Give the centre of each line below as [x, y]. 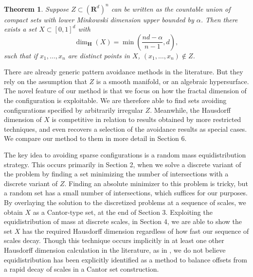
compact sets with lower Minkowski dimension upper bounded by [99, 19]
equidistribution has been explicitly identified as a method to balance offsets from [126, 259]
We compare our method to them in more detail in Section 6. [95, 138]
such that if [21, 55]
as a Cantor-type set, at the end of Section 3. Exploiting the [123, 212]
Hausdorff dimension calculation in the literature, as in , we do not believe [115, 250]
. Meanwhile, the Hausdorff [190, 110]
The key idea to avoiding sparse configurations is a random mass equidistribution [125, 155]
